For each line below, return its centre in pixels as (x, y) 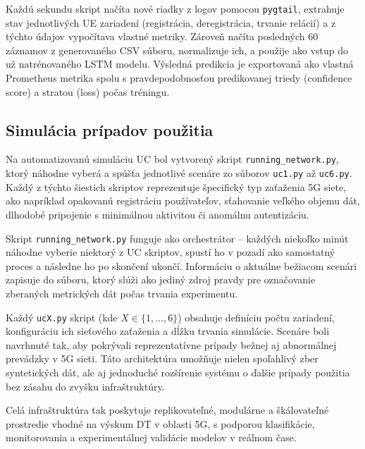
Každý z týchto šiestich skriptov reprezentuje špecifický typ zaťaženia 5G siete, (176, 186)
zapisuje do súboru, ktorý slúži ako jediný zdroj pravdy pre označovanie (161, 279)
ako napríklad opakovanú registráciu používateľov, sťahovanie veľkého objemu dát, (183, 201)
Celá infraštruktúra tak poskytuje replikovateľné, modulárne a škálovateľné (167, 410)
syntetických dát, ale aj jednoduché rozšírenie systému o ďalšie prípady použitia (178, 372)
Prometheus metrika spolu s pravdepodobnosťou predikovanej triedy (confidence (179, 78)
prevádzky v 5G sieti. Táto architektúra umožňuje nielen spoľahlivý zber (162, 358)
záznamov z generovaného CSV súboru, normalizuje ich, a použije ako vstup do (177, 50)
